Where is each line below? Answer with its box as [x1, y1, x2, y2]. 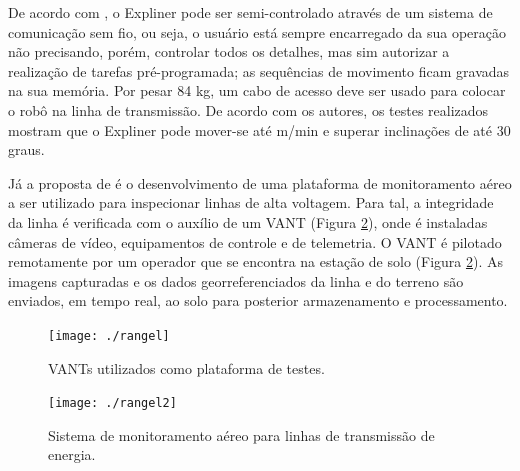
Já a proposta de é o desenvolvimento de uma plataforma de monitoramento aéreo [8, 172, 512, 193]
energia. [48, 444, 96, 465]
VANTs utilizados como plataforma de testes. [48, 357, 325, 378]
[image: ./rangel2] [48, 396, 177, 411]
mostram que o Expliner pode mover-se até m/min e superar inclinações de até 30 [8, 119, 511, 140]
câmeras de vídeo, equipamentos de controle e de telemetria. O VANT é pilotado [8, 231, 502, 252]
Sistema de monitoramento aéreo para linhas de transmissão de [48, 424, 435, 445]
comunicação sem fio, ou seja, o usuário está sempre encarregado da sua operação [8, 21, 506, 42]
